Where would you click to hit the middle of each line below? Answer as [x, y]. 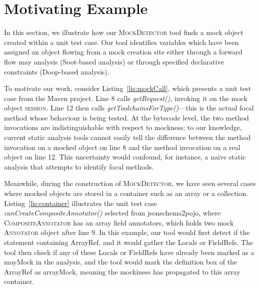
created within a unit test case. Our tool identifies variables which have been [121, 42]
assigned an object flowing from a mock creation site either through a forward [123, 52]
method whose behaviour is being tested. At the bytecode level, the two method [126, 117]
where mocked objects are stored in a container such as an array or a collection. [126, 193]
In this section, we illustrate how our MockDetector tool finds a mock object [124, 32]
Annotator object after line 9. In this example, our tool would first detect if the [127, 232]
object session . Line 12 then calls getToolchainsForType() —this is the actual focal [129, 108]
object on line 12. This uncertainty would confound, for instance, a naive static [125, 157]
